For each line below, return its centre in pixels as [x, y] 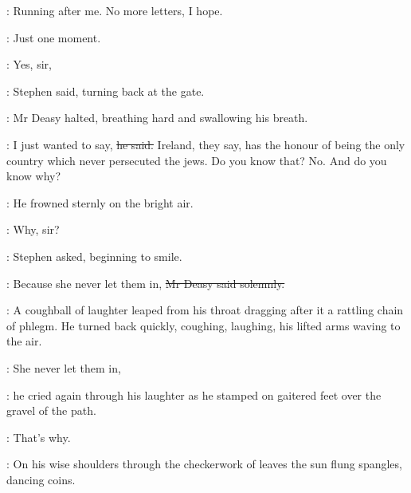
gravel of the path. [51, 410]
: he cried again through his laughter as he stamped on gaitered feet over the [194, 394]
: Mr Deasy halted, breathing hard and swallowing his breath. [157, 118]
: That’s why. [39, 437]
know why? [34, 176]
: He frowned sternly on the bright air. [100, 202]
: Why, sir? [33, 229]
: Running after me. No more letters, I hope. [115, 10]
